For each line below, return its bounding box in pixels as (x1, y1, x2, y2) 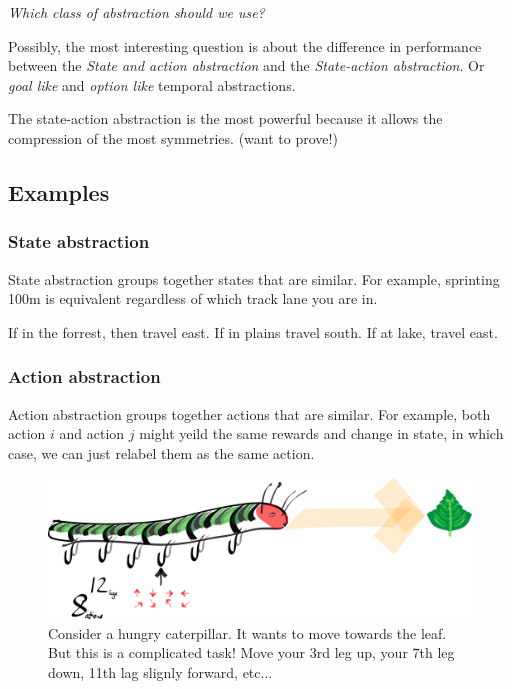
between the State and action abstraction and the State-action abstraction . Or (8, 55, 485, 76)
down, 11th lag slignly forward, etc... (48, 661, 273, 682)
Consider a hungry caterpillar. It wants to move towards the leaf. (48, 622, 447, 643)
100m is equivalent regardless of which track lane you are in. (8, 288, 378, 309)
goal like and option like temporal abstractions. (8, 74, 296, 95)
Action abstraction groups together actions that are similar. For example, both (8, 403, 491, 424)
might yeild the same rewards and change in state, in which (139, 423, 504, 444)
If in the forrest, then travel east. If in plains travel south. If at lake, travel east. (8, 321, 498, 342)
